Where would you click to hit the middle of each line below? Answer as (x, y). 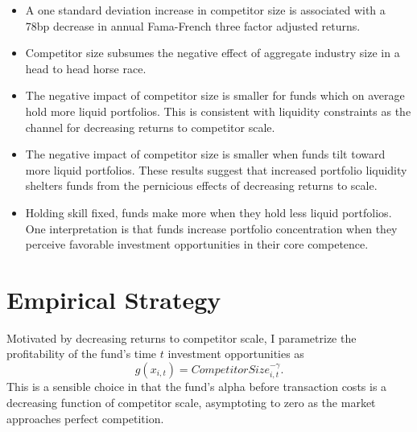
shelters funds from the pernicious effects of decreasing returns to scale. (201, 185)
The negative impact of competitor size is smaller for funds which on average (215, 95)
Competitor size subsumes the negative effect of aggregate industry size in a (213, 53)
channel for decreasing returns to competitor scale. (150, 127)
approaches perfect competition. (85, 418)
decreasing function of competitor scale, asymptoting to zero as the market (191, 403)
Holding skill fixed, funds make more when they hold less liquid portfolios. (208, 212)
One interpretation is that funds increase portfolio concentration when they (211, 228)
